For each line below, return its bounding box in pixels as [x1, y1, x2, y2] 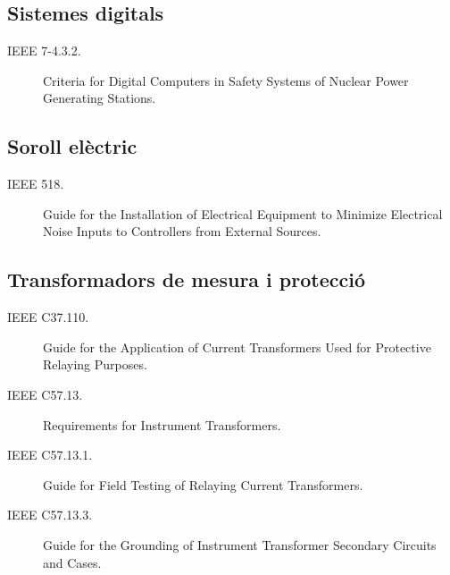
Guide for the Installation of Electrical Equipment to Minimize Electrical [43, 204, 443, 223]
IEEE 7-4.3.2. [7, 41, 81, 60]
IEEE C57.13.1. [7, 445, 93, 464]
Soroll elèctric [7, 132, 137, 160]
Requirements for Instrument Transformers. [43, 415, 281, 434]
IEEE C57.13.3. [7, 505, 93, 524]
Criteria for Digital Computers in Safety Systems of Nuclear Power [43, 71, 409, 89]
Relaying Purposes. [43, 355, 147, 374]
